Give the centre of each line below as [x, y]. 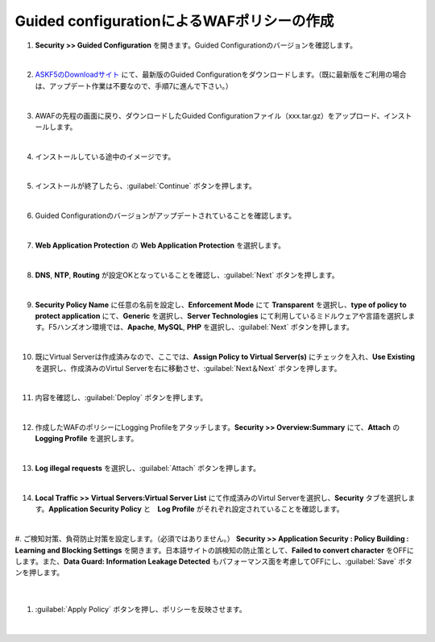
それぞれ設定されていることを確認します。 [273, 509]
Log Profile [176, 509]
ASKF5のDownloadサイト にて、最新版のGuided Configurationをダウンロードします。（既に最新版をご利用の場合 [221, 75]
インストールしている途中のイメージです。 [105, 156]
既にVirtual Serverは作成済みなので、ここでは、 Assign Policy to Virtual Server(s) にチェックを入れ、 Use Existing [225, 357]
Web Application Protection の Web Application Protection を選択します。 [160, 245]
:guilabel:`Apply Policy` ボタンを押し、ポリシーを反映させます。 [141, 610]
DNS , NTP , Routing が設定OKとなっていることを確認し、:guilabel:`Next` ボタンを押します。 [187, 275]
